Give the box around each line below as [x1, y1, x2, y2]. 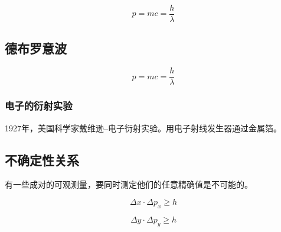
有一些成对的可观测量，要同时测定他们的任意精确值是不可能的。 [5, 178, 253, 191]
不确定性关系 [5, 150, 79, 169]
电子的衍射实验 [5, 98, 73, 113]
